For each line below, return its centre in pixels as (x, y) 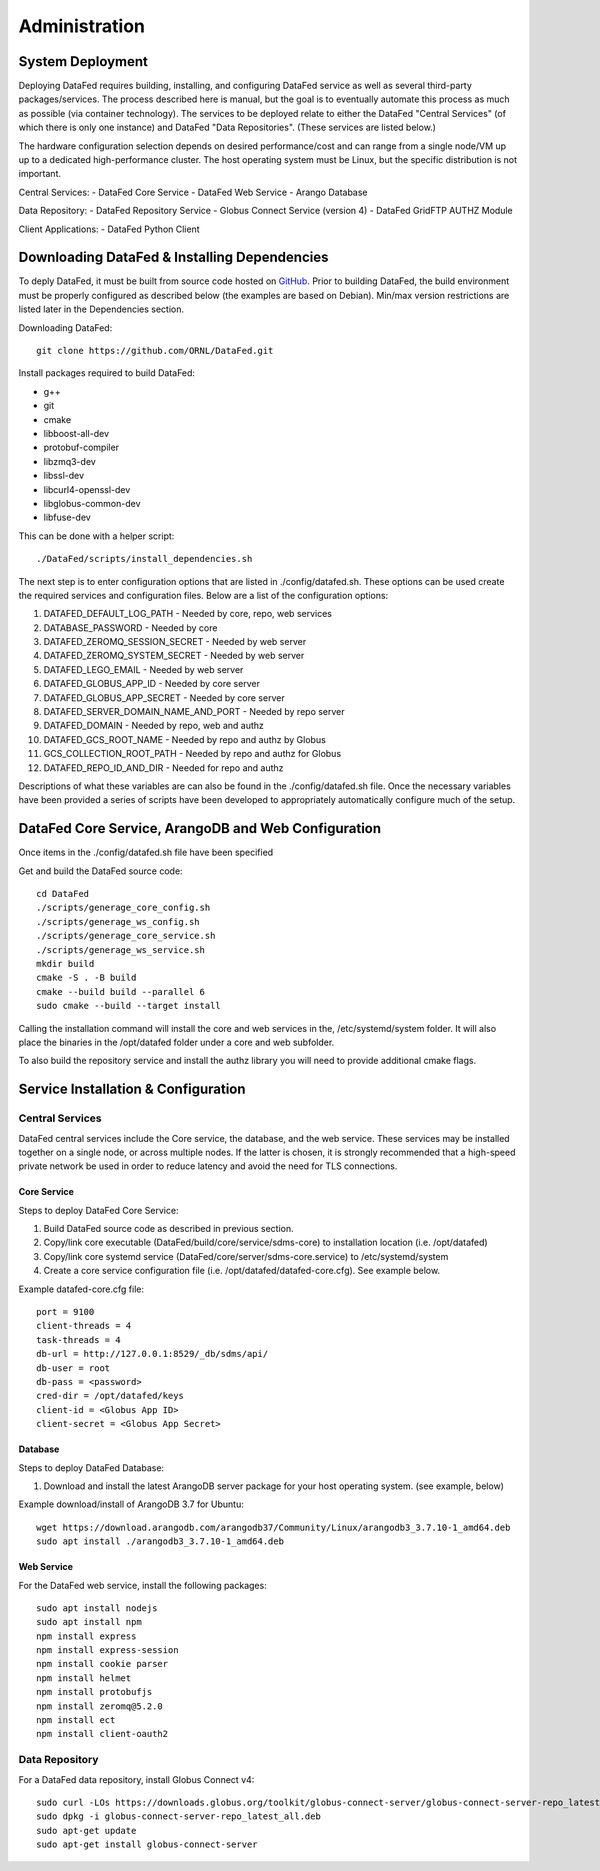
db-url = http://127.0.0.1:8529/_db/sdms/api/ (152, 1354)
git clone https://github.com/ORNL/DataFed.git (155, 351)
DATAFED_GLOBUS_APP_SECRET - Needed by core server (164, 697)
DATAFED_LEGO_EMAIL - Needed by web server (143, 669)
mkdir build (65, 964)
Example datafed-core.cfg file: (81, 1289)
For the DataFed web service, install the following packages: (142, 1585)
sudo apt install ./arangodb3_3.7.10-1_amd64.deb (160, 1541)
